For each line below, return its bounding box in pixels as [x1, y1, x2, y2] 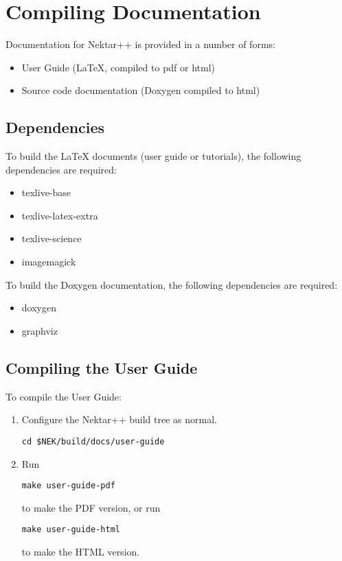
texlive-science [21, 231, 82, 246]
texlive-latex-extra [21, 208, 98, 222]
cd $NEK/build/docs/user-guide [21, 436, 165, 446]
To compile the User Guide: [5, 389, 122, 403]
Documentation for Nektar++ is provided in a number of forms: [5, 37, 275, 51]
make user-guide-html [21, 525, 120, 535]
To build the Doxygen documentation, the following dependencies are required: [5, 277, 338, 291]
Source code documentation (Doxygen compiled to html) [21, 83, 260, 97]
